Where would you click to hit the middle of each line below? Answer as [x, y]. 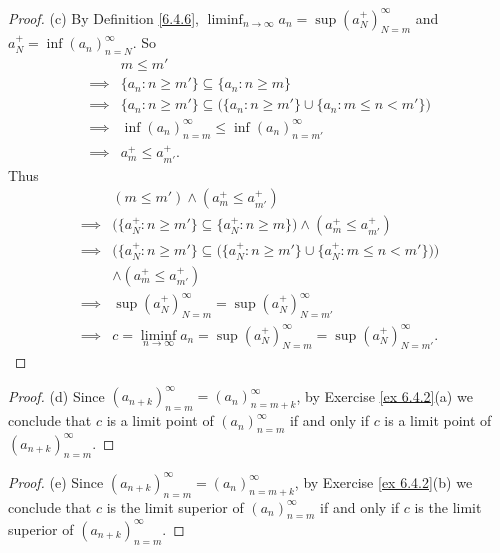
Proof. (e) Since [56, 481]
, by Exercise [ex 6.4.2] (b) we [383, 481]
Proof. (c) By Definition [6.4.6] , [103, 17]
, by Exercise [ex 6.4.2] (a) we [384, 395]
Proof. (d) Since [56, 395]
